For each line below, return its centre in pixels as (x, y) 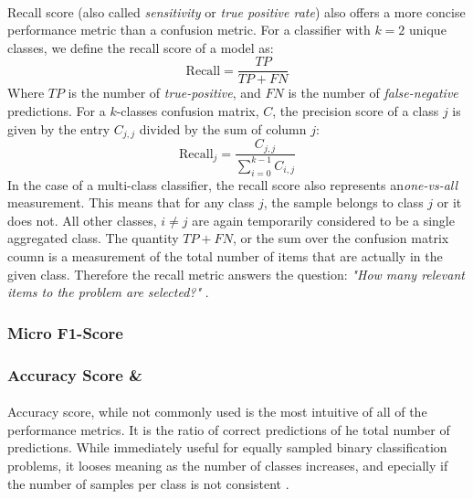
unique (427, 30)
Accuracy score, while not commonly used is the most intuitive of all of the (217, 412)
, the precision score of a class (356, 111)
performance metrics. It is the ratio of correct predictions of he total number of (229, 429)
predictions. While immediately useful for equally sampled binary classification (227, 447)
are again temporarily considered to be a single (323, 220)
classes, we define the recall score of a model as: (141, 47)
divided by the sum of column (223, 128)
